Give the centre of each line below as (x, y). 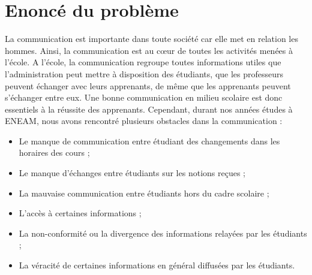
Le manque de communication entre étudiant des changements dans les (149, 140)
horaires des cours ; (54, 152)
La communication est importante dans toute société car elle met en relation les (151, 39)
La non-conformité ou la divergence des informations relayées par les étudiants (163, 233)
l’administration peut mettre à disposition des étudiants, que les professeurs (144, 73)
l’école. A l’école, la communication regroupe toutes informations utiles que (143, 62)
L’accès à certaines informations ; (80, 213)
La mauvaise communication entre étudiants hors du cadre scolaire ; (144, 193)
